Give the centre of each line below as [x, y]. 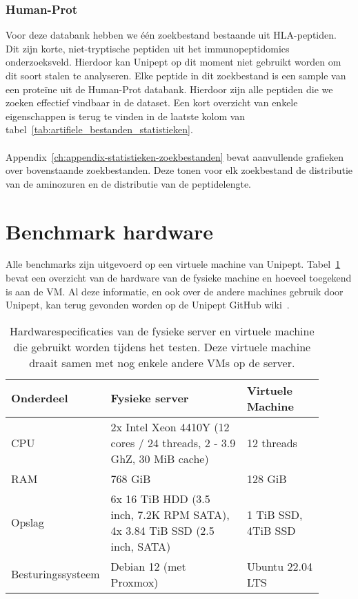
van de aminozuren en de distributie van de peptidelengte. [129, 183]
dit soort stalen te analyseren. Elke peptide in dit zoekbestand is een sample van [176, 75]
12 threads [272, 442]
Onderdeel [40, 398]
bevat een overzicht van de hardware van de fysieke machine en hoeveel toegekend [179, 278]
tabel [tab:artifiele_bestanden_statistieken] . [99, 129]
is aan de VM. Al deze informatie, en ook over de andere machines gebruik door [175, 291]
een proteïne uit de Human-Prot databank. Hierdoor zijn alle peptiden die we [169, 89]
